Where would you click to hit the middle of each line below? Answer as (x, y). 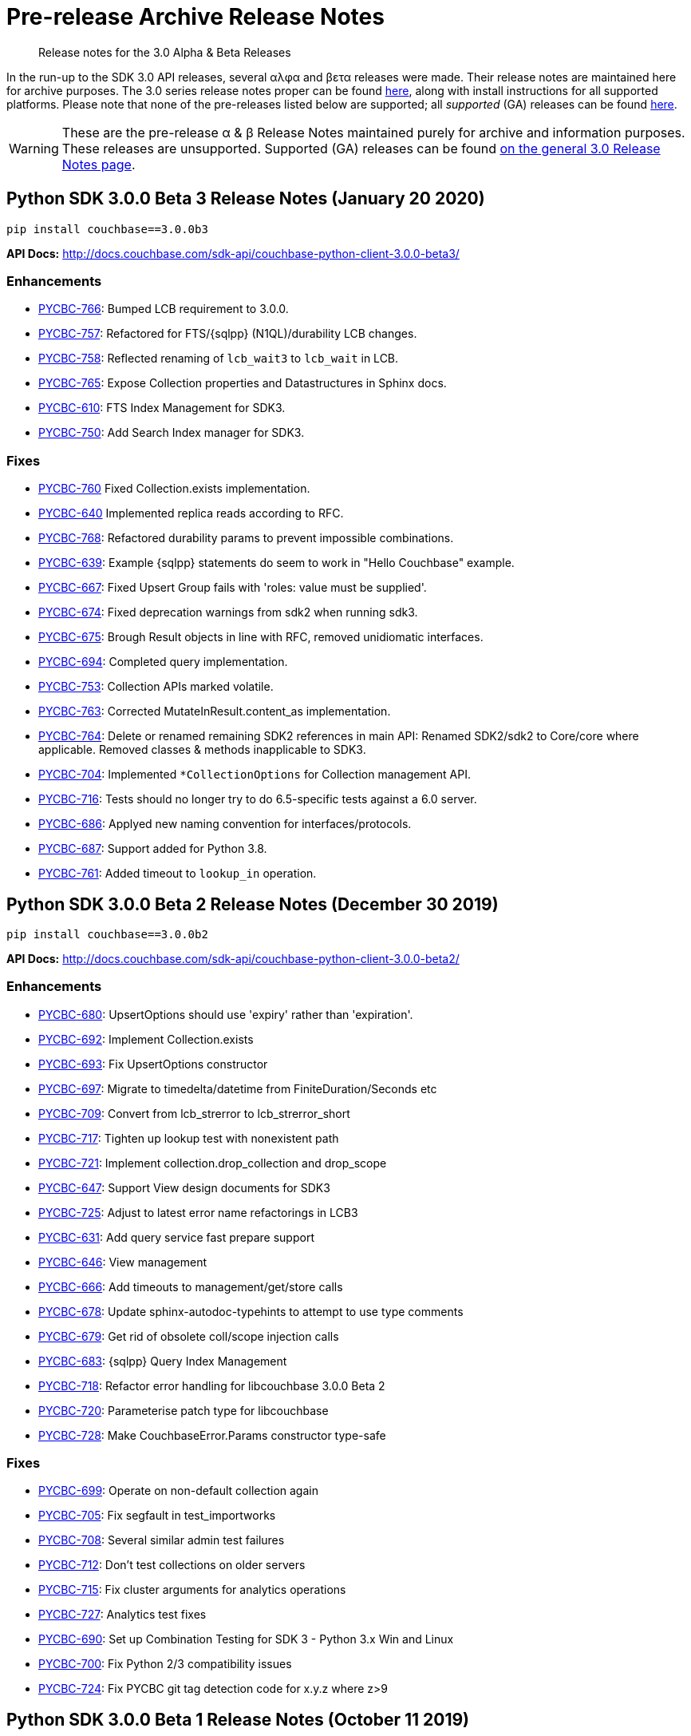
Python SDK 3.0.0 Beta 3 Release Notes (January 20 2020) (246, 199)
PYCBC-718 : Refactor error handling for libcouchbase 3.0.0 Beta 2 (212, 1385)
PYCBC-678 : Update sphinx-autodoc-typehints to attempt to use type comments (251, 1311)
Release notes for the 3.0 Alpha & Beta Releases (165, 52)
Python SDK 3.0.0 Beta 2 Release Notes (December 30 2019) (253, 904)
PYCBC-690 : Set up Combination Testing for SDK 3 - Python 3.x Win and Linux (246, 1639)
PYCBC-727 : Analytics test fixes (122, 1615)
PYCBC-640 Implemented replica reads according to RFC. (191, 513)
